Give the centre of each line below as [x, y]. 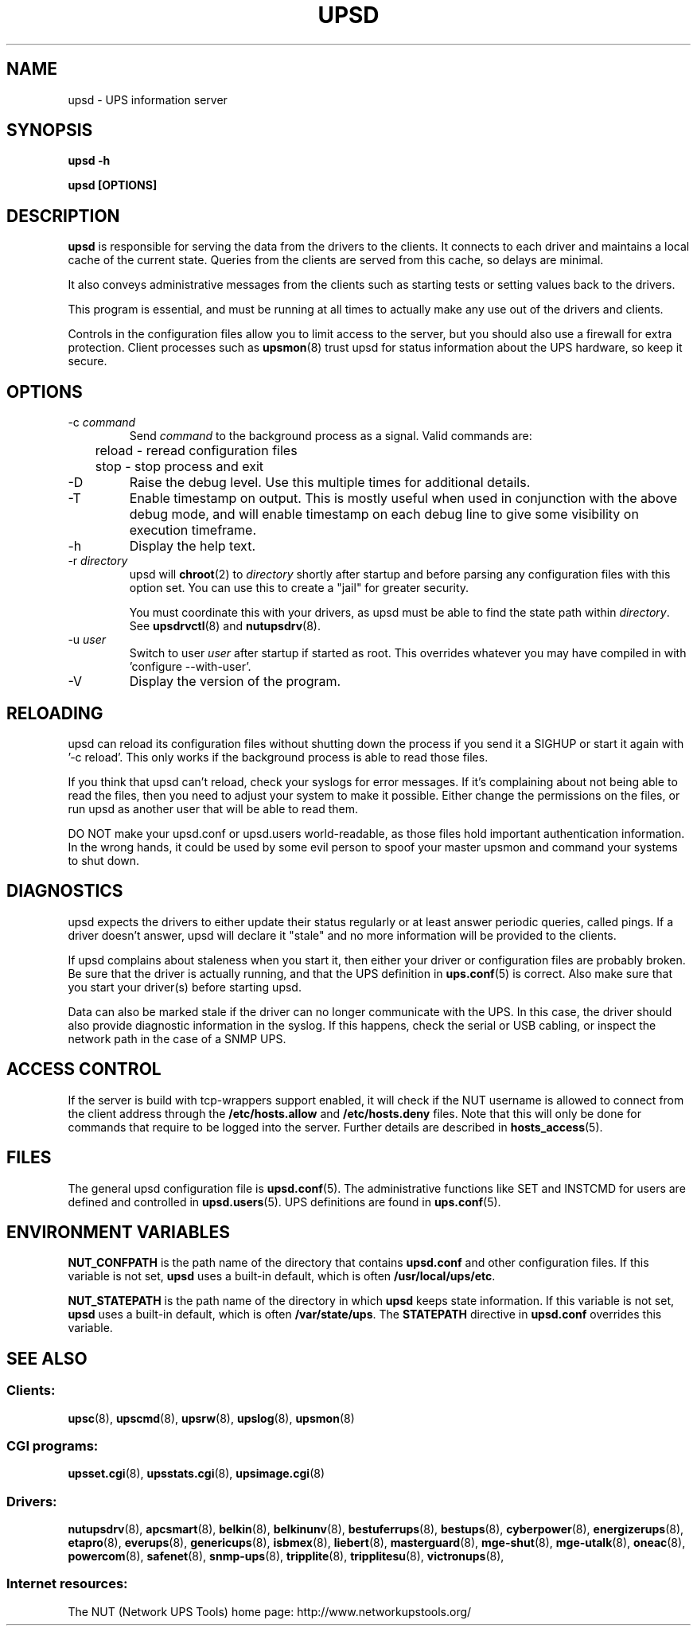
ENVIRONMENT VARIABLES [118, 1232]
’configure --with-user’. [190, 667]
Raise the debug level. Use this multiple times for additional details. [330, 483]
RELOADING [55, 713]
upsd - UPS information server [148, 99]
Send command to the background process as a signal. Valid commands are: [331, 436]
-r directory [98, 561]
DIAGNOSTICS [65, 891]
